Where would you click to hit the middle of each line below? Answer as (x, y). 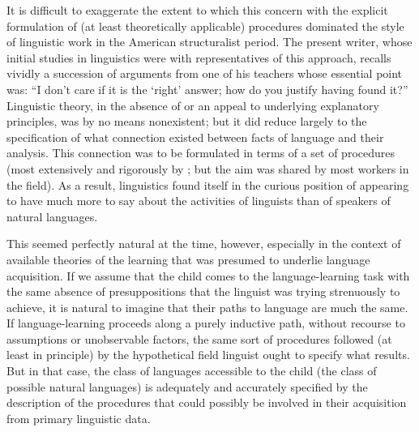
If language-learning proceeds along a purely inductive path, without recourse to (206, 323)
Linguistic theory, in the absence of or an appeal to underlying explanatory (193, 105)
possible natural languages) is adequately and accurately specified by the (187, 386)
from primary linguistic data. (79, 418)
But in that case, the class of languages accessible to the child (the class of (192, 371)
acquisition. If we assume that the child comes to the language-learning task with (208, 275)
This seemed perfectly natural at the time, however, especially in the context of (204, 244)
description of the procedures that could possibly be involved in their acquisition (207, 402)
